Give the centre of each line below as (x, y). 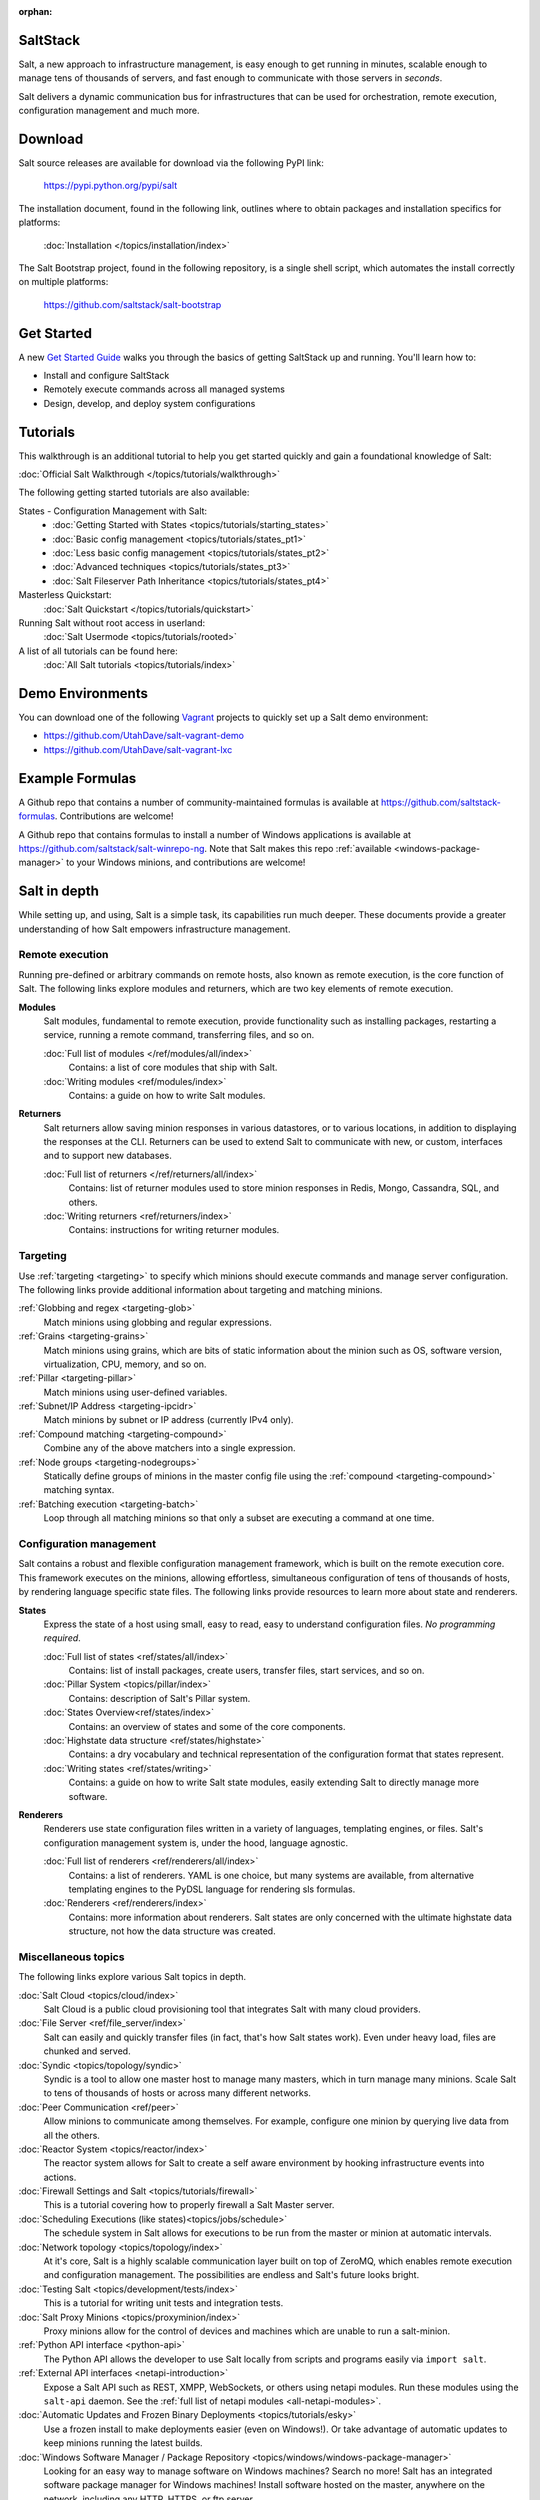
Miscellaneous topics (71, 1957)
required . (62, 1638)
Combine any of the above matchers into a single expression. (169, 1448)
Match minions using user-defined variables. (135, 1392)
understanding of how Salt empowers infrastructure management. (154, 929)
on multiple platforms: (63, 282)
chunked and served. (87, 2051)
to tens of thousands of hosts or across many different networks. (177, 2093)
